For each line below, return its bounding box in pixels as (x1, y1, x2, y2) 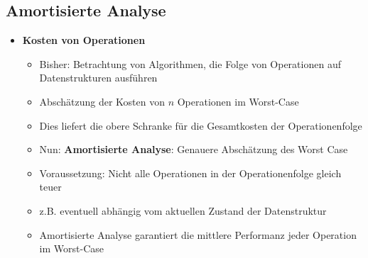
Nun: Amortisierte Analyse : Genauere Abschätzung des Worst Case (39, 142, 348, 157)
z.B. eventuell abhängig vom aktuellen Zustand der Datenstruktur (39, 203, 327, 218)
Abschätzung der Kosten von (39, 94, 165, 108)
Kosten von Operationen (22, 33, 146, 47)
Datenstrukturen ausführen (39, 70, 158, 85)
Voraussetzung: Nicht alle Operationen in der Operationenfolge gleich (39, 165, 342, 180)
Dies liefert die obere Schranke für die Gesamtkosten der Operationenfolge (39, 118, 362, 133)
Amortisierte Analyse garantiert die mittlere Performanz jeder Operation (39, 227, 357, 242)
